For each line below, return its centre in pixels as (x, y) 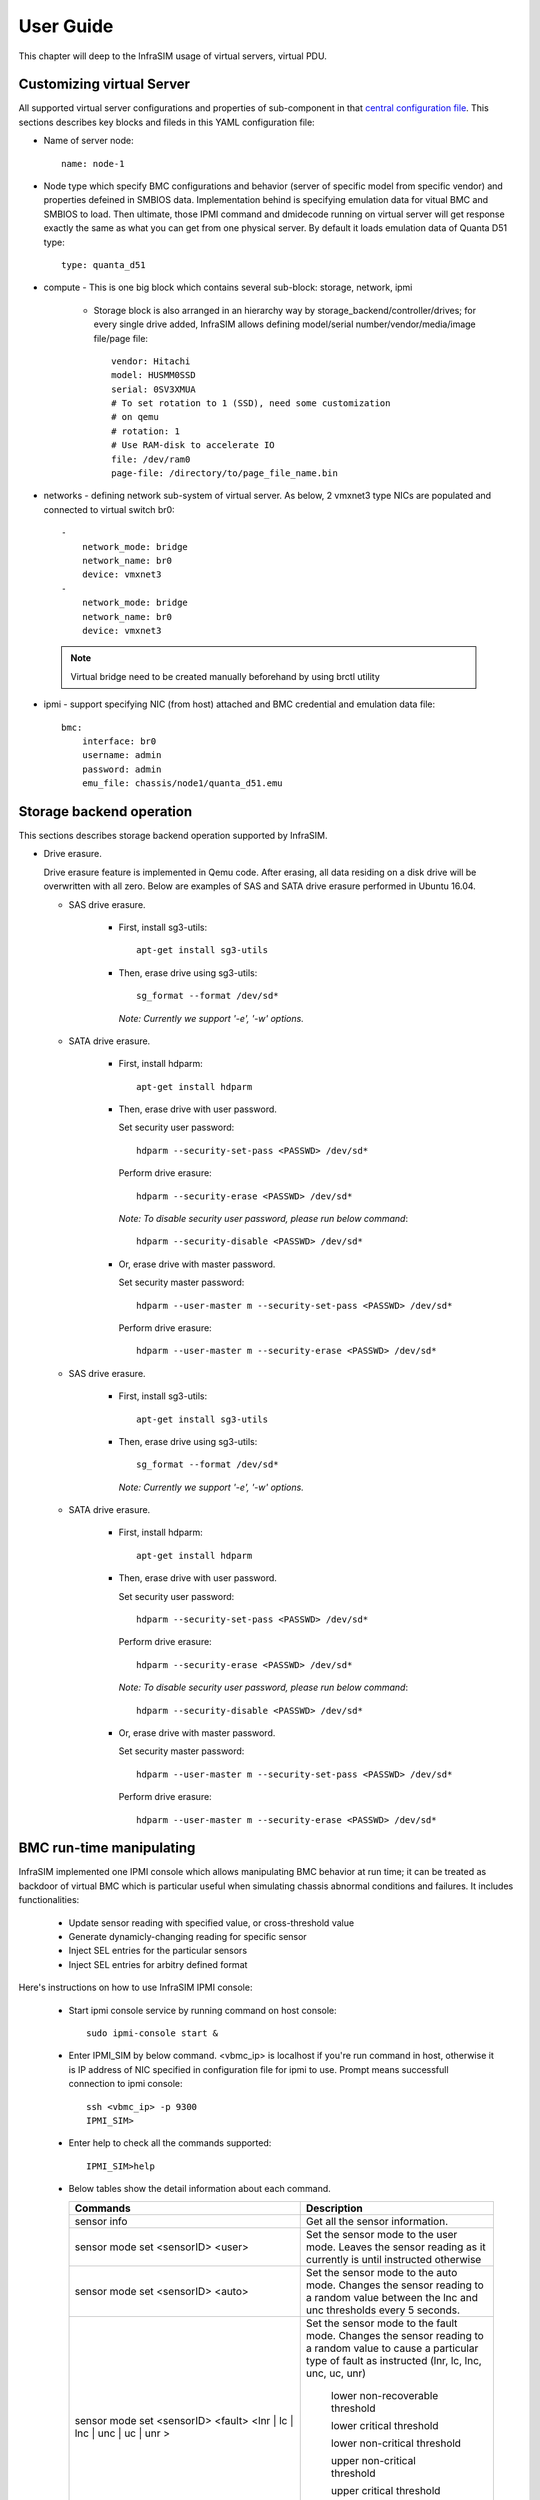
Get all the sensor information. (377, 2221)
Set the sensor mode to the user (381, 2234)
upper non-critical (373, 2460)
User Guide (66, 26)
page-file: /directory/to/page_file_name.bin (225, 473)
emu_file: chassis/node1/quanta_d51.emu (182, 783)
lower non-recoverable (384, 2395)
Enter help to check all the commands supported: (170, 2143)
